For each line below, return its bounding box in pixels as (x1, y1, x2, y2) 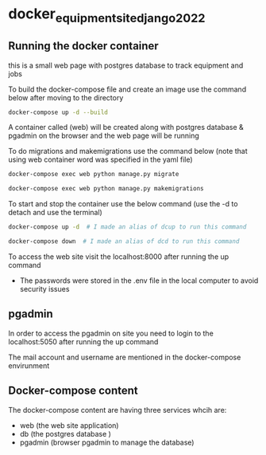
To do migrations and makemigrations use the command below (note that (8, 147, 248, 156)
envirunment (8, 360, 50, 371)
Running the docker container (8, 39, 159, 53)
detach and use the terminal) (8, 208, 103, 218)
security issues (19, 284, 70, 293)
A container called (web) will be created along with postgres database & (8, 123, 244, 132)
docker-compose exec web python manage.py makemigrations (8, 185, 204, 193)
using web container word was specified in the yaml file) (8, 155, 193, 164)
